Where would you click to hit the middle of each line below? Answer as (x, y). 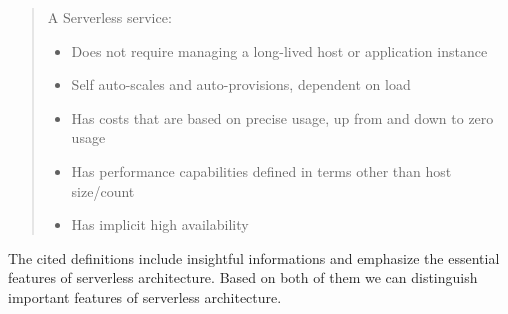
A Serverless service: (109, 17)
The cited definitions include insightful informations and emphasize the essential (254, 257)
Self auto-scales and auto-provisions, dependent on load (241, 84)
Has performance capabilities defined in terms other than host (261, 170)
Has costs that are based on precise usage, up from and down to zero (282, 117)
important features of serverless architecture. (145, 296)
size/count (103, 190)
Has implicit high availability (160, 224)
